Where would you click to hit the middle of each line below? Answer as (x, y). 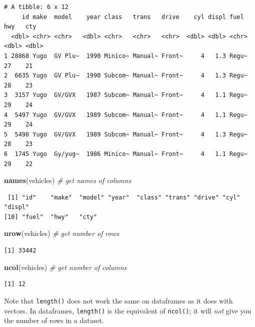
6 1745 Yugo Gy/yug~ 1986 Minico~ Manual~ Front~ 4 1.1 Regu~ (126, 154)
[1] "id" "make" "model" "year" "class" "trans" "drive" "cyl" (124, 197)
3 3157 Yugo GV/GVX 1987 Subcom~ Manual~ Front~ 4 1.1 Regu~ (126, 95)
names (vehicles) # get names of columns (68, 180)
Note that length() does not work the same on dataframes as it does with (118, 300)
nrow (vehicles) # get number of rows (61, 233)
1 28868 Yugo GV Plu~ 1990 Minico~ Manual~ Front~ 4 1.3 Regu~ (126, 56)
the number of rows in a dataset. (54, 320)
